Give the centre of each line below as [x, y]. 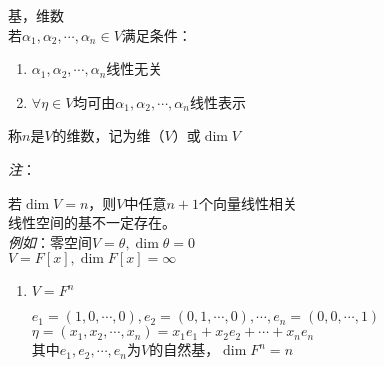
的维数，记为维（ [108, 135]
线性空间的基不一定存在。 [92, 222]
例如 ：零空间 [50, 241]
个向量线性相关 [248, 202]
